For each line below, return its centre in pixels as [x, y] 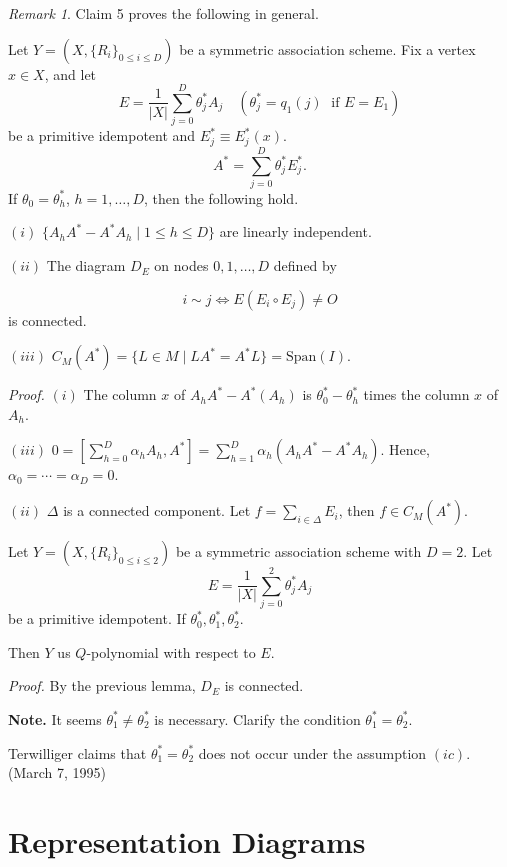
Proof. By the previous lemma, [102, 685]
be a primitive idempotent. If [97, 618]
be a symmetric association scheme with [298, 551]
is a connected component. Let [157, 510]
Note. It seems [55, 718]
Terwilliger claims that [77, 752]
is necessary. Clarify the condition [257, 718]
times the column [416, 394]
